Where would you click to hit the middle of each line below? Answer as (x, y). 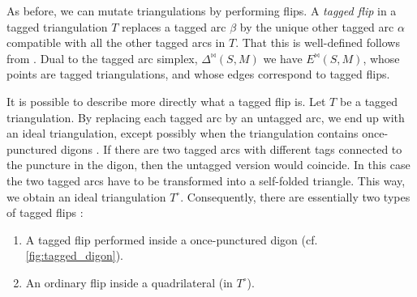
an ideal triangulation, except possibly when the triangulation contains (183, 133)
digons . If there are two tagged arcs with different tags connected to (231, 148)
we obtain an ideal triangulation (86, 196)
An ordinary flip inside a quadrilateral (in (129, 282)
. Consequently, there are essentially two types (295, 196)
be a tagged (369, 101)
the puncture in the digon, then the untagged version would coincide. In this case (208, 165)
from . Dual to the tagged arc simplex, (102, 58)
